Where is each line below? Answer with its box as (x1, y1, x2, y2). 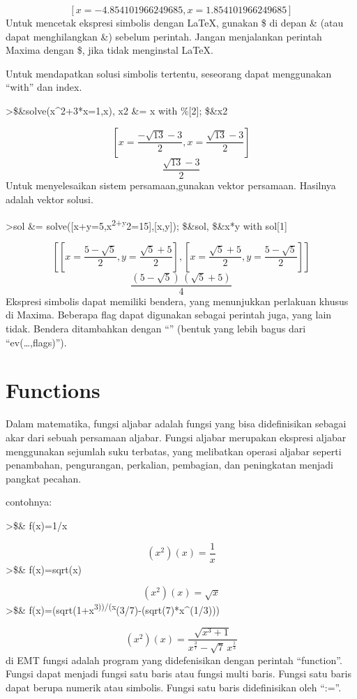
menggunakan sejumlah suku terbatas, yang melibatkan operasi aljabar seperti (6, 443, 342, 458)
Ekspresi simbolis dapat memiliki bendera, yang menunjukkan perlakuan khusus (6, 293, 349, 308)
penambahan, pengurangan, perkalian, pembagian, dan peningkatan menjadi (6, 457, 333, 472)
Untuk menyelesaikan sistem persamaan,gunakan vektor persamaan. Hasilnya (6, 178, 336, 193)
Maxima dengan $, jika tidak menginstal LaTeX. (6, 43, 213, 57)
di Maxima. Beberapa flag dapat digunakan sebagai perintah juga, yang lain (6, 307, 332, 322)
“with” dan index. (6, 80, 82, 94)
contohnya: (6, 494, 52, 509)
